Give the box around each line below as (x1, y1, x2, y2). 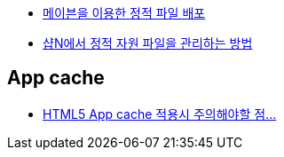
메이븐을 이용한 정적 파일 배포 (43, 5, 206, 20)
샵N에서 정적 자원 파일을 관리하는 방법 (43, 35, 253, 51)
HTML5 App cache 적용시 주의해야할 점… (43, 106, 277, 122)
